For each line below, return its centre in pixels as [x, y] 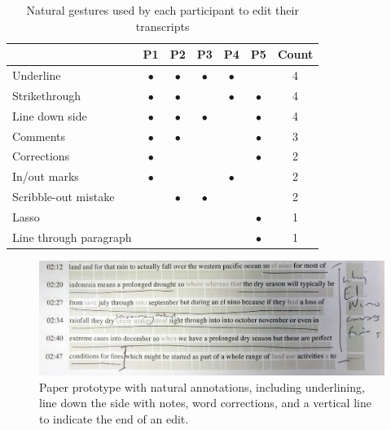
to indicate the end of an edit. [114, 418]
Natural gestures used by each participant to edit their [163, 10]
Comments [39, 136]
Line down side [50, 115]
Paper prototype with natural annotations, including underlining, [202, 386]
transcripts [163, 26]
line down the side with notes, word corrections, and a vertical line [205, 403]
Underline [37, 75]
